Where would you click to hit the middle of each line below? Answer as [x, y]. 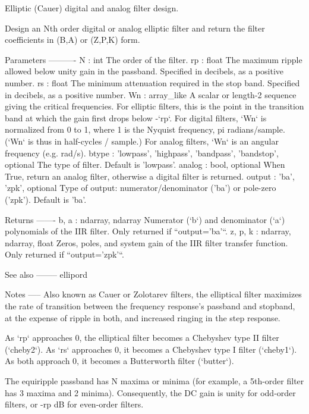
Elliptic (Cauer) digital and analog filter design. [92, 8]
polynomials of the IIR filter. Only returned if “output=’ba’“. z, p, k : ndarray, [148, 231]
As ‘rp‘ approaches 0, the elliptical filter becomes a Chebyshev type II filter [142, 338]
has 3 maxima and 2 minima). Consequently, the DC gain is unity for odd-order [150, 392]
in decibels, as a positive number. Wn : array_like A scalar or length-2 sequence [151, 94]
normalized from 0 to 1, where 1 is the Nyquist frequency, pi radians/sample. [145, 129]
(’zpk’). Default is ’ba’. [46, 199]
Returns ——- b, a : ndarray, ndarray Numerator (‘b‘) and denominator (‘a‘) [145, 219]
